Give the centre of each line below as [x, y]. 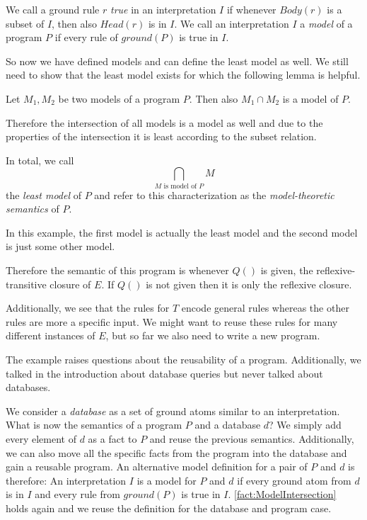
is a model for [167, 480]
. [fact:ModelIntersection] [282, 494]
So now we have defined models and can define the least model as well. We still [177, 61]
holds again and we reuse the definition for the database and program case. [169, 508]
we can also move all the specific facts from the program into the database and [176, 452]
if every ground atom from [294, 480]
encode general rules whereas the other [265, 308]
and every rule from [77, 494]
